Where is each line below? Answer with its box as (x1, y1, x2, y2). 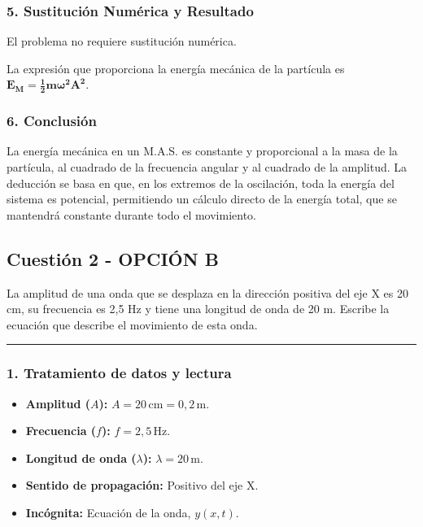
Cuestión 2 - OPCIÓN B (7, 246, 219, 271)
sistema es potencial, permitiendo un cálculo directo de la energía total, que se (7, 190, 397, 207)
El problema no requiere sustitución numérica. (7, 33, 237, 50)
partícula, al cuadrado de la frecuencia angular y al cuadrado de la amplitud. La (7, 159, 407, 176)
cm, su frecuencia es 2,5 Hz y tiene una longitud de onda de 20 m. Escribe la (7, 300, 390, 317)
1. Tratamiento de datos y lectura (7, 363, 232, 383)
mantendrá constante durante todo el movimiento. (7, 206, 256, 223)
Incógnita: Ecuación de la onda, (25, 504, 191, 520)
